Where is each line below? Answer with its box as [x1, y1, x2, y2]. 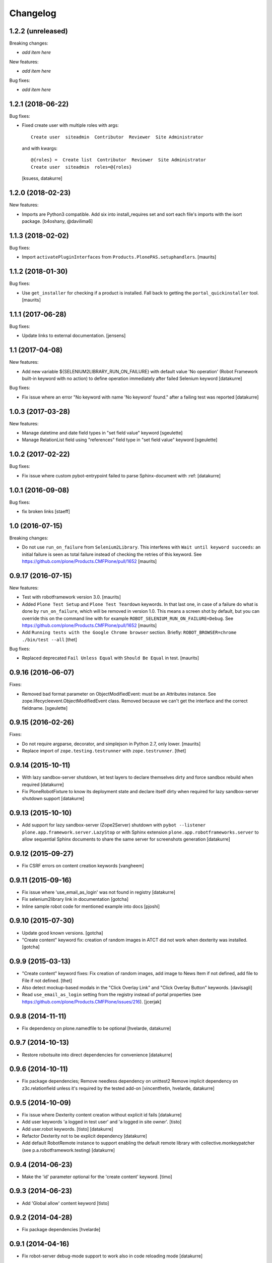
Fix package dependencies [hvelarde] [22, 1227, 101, 1233]
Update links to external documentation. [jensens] [22, 332, 126, 338]
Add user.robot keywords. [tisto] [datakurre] [22, 1126, 113, 1132]
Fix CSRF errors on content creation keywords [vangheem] [22, 862, 145, 868]
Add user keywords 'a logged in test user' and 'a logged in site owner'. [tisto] [22, 1119, 182, 1125]
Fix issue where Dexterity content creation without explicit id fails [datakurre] [22, 1111, 182, 1118]
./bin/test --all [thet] [22, 637, 78, 643]
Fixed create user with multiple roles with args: [22, 122, 119, 128]
